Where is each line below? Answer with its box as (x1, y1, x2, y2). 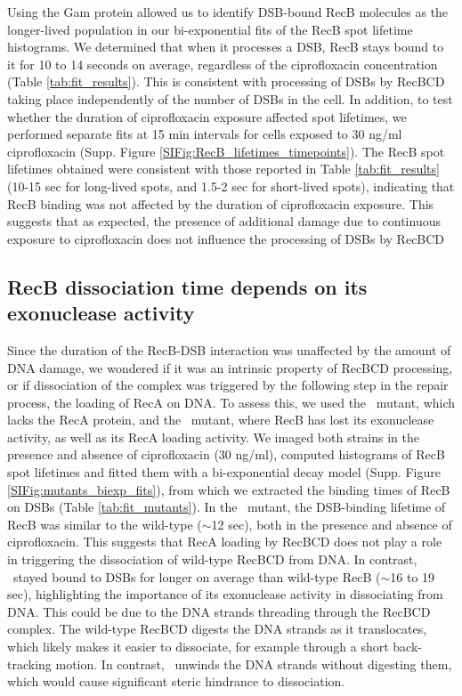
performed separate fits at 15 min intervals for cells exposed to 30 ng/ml (7, 125, 402, 143)
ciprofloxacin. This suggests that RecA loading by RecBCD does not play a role (7, 532, 442, 551)
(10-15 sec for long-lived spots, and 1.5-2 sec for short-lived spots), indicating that (7, 176, 455, 195)
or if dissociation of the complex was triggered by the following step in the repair (7, 376, 449, 394)
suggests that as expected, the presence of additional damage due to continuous (7, 212, 441, 231)
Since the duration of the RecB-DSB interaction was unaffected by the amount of (7, 340, 451, 359)
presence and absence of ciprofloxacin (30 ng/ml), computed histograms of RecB (7, 445, 445, 464)
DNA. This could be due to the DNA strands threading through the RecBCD (7, 602, 431, 620)
